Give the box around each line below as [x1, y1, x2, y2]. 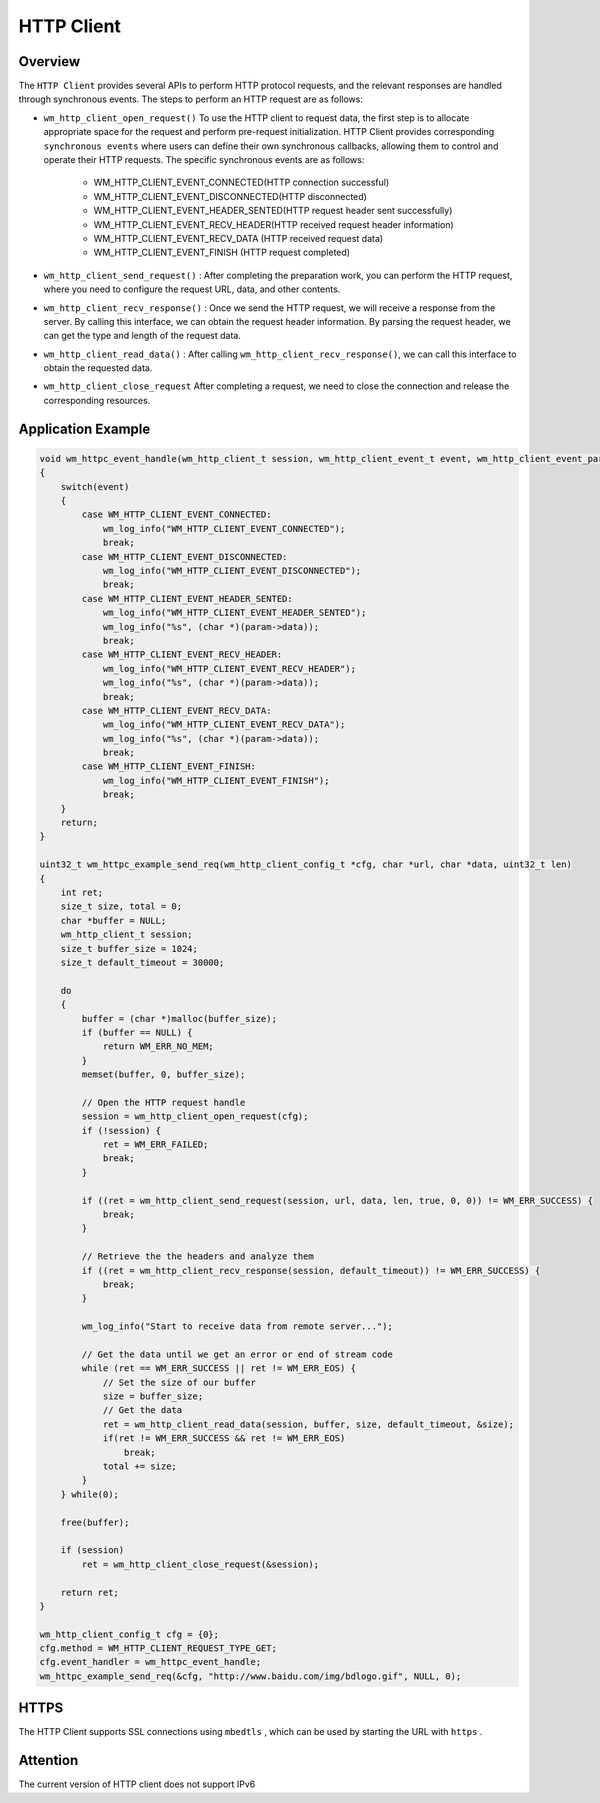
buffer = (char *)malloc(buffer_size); [81, 1013, 277, 1024]
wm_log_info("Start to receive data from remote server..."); [81, 1321, 394, 1332]
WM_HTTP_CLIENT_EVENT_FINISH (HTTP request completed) [93, 246, 350, 259]
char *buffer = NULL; [60, 915, 167, 926]
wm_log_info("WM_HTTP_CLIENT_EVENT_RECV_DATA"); [102, 719, 346, 730]
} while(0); [60, 1488, 120, 1500]
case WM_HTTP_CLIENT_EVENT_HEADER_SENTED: [81, 593, 294, 604]
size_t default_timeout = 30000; [60, 956, 225, 968]
